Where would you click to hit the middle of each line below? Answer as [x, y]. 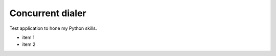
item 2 [29, 44]
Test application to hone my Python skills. [53, 28]
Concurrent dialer [48, 13]
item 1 [28, 37]
